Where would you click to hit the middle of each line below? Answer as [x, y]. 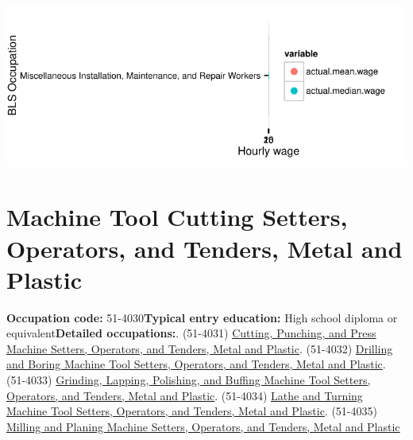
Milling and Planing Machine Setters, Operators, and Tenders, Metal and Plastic [203, 426]
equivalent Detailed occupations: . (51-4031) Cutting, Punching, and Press [191, 333]
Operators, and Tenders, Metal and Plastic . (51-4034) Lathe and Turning [185, 395]
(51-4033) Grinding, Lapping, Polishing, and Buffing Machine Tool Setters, [189, 380]
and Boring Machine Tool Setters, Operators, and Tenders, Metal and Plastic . [196, 364]
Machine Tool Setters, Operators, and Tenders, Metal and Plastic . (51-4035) [192, 411]
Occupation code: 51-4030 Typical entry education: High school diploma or [202, 317]
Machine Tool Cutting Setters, [177, 217]
